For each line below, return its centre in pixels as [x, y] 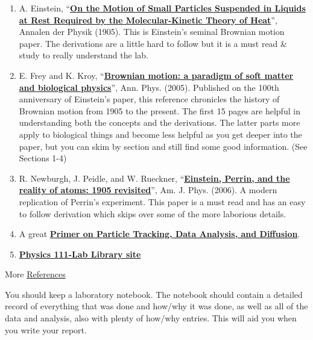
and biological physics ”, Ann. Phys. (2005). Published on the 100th [149, 87]
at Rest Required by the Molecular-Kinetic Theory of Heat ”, [148, 20]
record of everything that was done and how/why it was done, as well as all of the [156, 306]
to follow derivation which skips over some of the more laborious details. [153, 213]
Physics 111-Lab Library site [80, 254]
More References [35, 274]
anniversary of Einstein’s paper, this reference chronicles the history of [149, 99]
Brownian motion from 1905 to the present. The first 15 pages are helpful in [160, 110]
